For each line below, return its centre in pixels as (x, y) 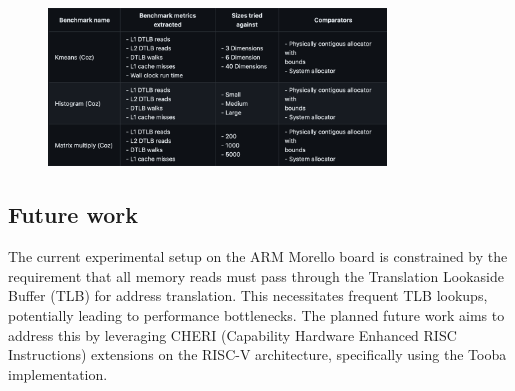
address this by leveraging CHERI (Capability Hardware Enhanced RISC (232, 334)
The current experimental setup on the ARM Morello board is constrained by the (258, 256)
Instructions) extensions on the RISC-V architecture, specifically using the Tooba (257, 354)
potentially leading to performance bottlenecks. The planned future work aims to (256, 314)
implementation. (58, 373)
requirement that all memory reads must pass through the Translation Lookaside (256, 275)
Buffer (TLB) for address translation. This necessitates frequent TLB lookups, (248, 295)
